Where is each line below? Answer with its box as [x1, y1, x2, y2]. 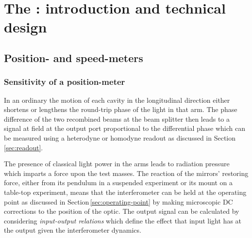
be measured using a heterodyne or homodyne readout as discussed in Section [4, 132, 236, 143]
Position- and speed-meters [4, 50, 143, 65]
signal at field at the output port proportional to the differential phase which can [4, 123, 245, 133]
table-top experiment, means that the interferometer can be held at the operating [4, 187, 247, 197]
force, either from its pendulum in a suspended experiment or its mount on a [4, 177, 233, 188]
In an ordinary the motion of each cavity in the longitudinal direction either [4, 95, 230, 105]
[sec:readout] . [4, 142, 43, 152]
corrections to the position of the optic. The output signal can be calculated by [4, 206, 239, 216]
